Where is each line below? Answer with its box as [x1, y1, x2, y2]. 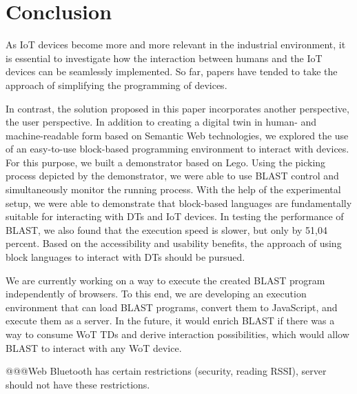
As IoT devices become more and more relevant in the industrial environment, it [6, 37, 346, 52]
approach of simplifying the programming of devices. [6, 77, 227, 92]
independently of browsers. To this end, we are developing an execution [6, 286, 307, 301]
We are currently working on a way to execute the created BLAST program [6, 273, 325, 287]
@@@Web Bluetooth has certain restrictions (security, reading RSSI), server [6, 364, 327, 378]
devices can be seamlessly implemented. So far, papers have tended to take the [6, 64, 338, 79]
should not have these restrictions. [6, 377, 150, 391]
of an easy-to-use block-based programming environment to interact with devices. [6, 141, 349, 156]
